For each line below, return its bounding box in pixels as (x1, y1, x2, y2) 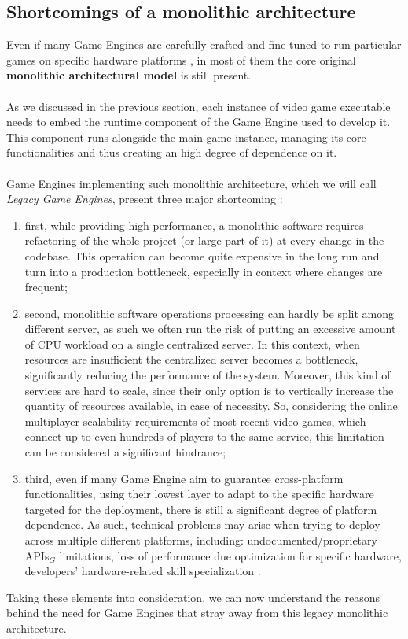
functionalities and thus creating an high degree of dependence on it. (6, 144, 337, 161)
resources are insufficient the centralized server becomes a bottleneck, (24, 351, 358, 368)
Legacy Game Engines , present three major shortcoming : (6, 190, 283, 207)
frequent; (24, 279, 68, 295)
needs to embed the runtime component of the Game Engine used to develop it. (6, 113, 391, 130)
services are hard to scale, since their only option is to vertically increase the (24, 382, 394, 398)
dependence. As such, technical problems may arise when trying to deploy (24, 516, 380, 533)
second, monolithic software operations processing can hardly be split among (24, 305, 395, 321)
